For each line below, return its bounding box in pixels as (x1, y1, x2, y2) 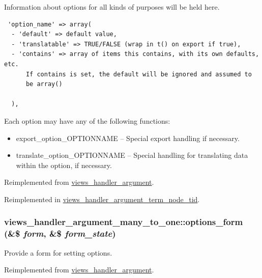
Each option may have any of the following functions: (4, 115, 170, 126)
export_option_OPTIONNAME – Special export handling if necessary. (16, 132, 240, 143)
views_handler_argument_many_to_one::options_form (4, 215, 243, 228)
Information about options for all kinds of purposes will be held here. (4, 2, 220, 12)
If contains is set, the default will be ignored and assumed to (25, 70, 252, 78)
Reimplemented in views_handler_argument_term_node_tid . (4, 193, 200, 204)
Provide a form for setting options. (4, 247, 112, 258)
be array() (25, 80, 63, 88)
